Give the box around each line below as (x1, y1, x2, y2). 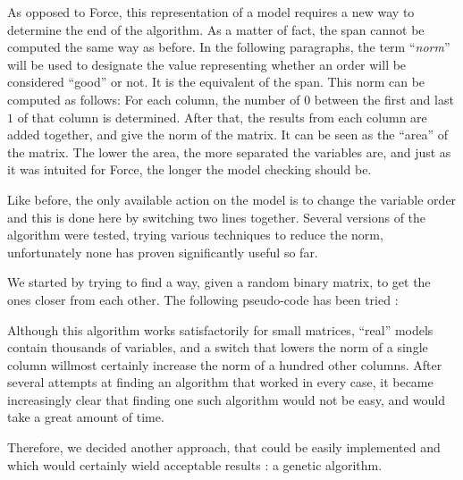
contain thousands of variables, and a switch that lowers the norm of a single (7, 338, 428, 357)
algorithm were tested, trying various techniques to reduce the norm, (7, 225, 383, 244)
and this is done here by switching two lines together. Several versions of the (7, 207, 426, 226)
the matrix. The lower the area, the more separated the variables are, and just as (7, 142, 451, 161)
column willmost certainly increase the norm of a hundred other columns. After (7, 355, 442, 374)
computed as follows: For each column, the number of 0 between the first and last (7, 89, 454, 108)
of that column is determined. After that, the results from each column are (17, 107, 427, 126)
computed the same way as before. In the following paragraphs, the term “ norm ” (7, 38, 450, 56)
